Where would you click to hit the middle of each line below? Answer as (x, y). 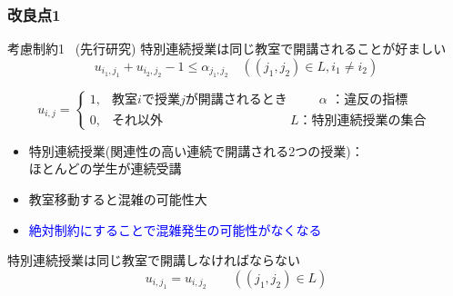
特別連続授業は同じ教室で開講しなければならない (154, 260)
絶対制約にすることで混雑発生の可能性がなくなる (175, 229)
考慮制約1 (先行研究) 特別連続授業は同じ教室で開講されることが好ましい (227, 49)
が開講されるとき (236, 100)
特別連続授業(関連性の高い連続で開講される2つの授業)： (196, 150)
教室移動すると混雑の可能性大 (118, 198)
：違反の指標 (370, 100)
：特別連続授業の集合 (362, 120)
